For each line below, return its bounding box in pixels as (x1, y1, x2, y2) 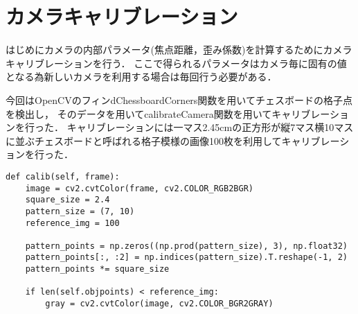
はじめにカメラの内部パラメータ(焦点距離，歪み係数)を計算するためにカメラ (6, 42, 352, 57)
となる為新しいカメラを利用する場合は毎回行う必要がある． (6, 69, 277, 84)
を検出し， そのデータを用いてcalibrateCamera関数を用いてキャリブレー (6, 106, 330, 121)
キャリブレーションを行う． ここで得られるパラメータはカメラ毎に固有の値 (6, 55, 347, 70)
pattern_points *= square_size (25, 264, 170, 274)
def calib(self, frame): (6, 171, 120, 182)
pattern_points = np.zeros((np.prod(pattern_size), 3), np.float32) (25, 241, 348, 251)
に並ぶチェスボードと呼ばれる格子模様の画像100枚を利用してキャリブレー (6, 133, 340, 148)
